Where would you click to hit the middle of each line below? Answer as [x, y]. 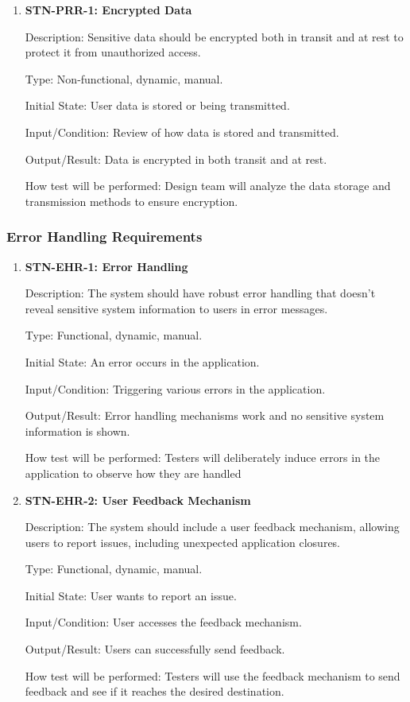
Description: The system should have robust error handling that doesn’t [200, 293]
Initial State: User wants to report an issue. [131, 595]
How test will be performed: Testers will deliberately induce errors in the [203, 458]
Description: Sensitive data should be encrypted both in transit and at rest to [214, 36]
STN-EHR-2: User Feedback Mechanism [138, 500]
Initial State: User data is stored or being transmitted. [157, 105]
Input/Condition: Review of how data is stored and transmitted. [182, 132]
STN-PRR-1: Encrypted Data [108, 10]
